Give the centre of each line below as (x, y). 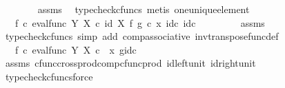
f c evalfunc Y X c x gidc (76, 49)
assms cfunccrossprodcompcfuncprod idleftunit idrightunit (130, 63)
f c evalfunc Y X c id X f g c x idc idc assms (140, 22)
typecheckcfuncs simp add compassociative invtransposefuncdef (142, 36)
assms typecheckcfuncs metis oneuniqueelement (144, 9)
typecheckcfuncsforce (49, 76)
